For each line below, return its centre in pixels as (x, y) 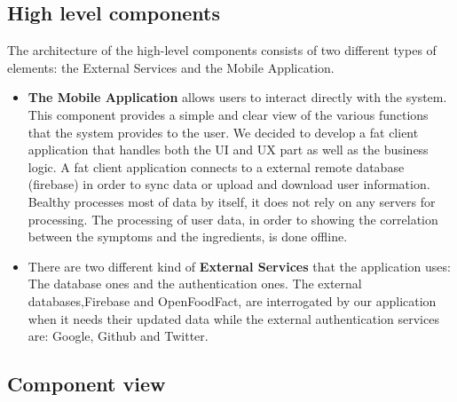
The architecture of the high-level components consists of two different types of (222, 50)
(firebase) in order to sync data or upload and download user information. (229, 184)
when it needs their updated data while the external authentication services (233, 318)
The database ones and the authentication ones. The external (195, 284)
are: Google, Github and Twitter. (118, 336)
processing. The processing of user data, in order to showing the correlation (233, 219)
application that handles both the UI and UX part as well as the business (228, 150)
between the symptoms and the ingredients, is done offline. (188, 236)
